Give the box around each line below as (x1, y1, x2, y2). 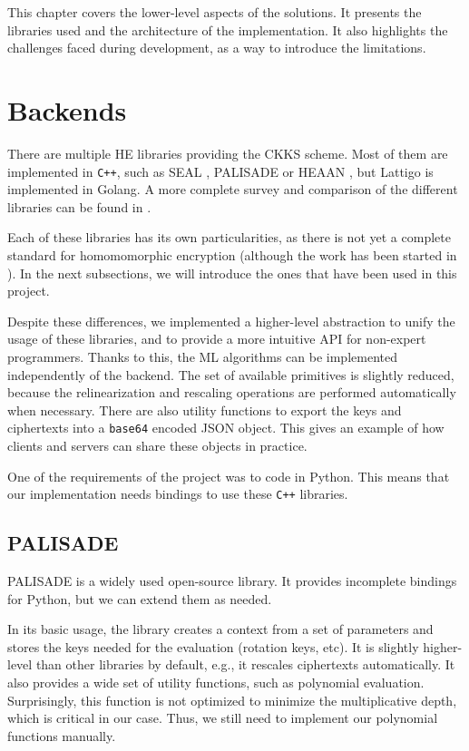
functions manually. (7, 726, 116, 745)
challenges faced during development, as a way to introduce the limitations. (7, 38, 426, 57)
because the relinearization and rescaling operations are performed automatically (7, 383, 456, 402)
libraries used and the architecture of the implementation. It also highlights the (7, 20, 448, 39)
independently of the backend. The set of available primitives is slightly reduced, (7, 365, 454, 384)
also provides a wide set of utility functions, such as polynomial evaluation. (7, 672, 425, 691)
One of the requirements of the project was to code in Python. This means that (7, 466, 450, 485)
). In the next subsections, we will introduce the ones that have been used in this (7, 263, 457, 282)
